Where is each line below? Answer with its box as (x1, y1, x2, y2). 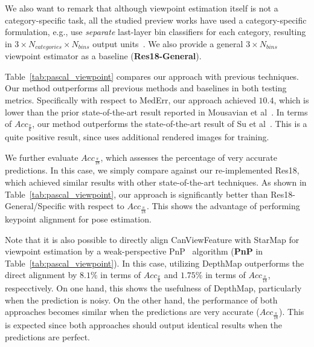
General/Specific (5, 199, 66, 212)
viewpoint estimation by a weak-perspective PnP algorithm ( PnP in (5, 245, 263, 258)
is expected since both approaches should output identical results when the (5, 319, 283, 331)
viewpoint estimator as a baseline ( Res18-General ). (5, 50, 202, 62)
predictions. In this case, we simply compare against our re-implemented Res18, (5, 164, 300, 177)
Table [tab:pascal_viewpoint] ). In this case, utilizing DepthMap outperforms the (5, 256, 304, 269)
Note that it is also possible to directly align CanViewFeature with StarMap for (5, 233, 300, 245)
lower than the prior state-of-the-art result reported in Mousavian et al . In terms (5, 105, 308, 118)
